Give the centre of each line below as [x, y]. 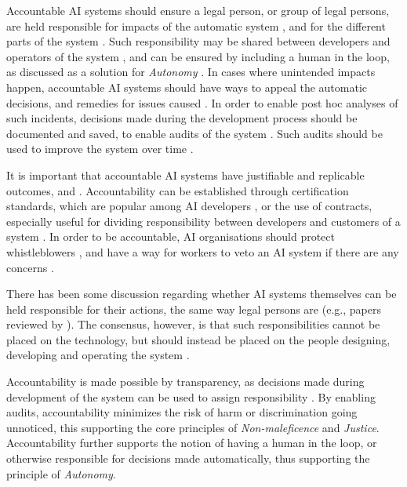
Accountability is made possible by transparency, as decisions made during [185, 382]
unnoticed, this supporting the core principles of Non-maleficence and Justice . [193, 427]
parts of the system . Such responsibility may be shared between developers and [198, 41]
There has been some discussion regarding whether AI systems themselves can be [202, 294]
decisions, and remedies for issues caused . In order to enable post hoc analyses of [202, 102]
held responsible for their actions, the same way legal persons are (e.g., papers [194, 309]
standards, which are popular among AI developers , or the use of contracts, [189, 206]
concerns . [30, 267]
